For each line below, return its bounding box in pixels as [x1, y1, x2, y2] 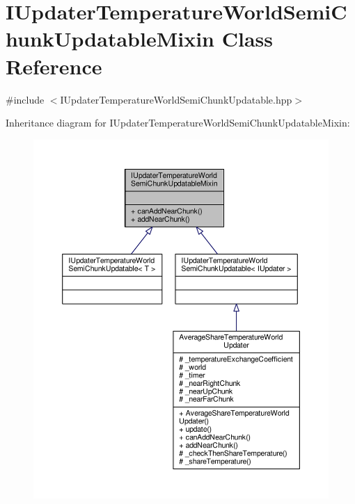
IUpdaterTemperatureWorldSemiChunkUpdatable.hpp [60, 92, 292, 106]
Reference [6, 51, 102, 80]
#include [6, 92, 45, 106]
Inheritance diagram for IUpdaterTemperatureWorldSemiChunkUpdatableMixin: [6, 115, 350, 130]
